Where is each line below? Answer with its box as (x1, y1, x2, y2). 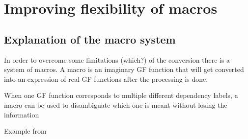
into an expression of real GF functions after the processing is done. (4, 73, 208, 84)
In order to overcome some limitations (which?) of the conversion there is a (4, 54, 230, 65)
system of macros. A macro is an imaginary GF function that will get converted (4, 64, 244, 74)
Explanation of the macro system (4, 31, 176, 46)
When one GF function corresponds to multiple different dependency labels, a (4, 90, 238, 100)
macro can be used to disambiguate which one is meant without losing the (4, 99, 227, 110)
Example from (4, 126, 47, 136)
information (4, 109, 39, 119)
